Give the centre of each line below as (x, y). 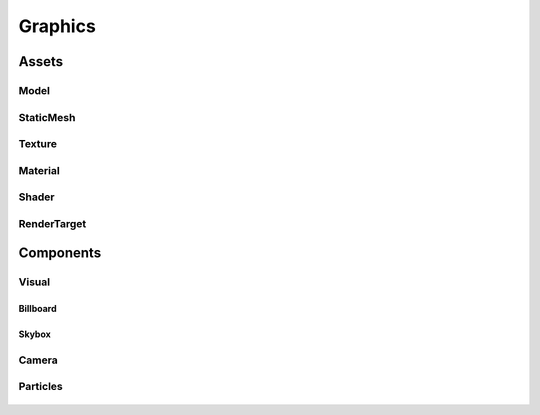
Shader (36, 197)
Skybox (35, 334)
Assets (41, 61)
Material (39, 170)
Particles (41, 387)
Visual (34, 282)
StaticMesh (47, 117)
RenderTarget (52, 223)
